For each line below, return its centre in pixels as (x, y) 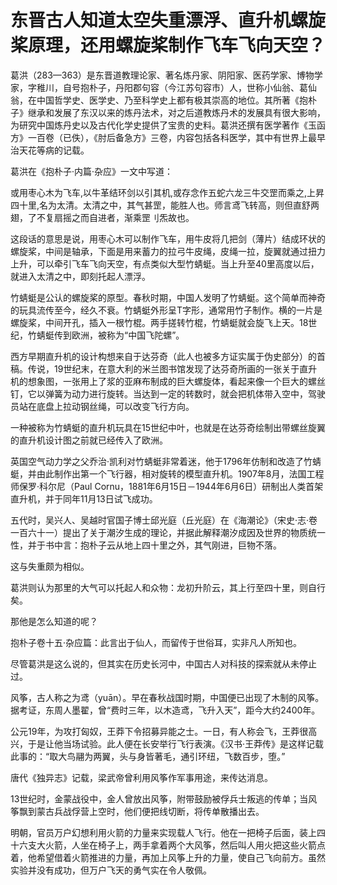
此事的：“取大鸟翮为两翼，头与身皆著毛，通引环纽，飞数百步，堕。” (148, 756)
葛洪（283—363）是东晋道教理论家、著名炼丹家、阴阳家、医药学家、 (153, 75)
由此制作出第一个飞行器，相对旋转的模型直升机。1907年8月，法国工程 (180, 473)
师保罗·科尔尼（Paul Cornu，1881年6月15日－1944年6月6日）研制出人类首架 (167, 486)
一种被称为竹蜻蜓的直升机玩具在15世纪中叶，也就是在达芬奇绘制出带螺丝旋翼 (168, 427)
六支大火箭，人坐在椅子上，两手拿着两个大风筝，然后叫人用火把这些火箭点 (172, 845)
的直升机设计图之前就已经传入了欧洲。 (89, 440)
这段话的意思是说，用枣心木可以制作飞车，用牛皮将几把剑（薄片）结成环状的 (168, 238)
